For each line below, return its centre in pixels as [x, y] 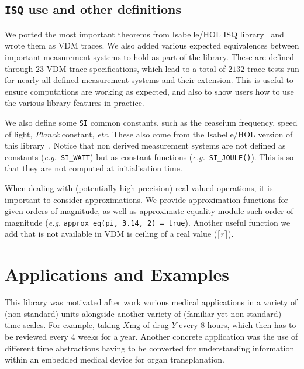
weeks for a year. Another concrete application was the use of [188, 336]
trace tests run [273, 68]
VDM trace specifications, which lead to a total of [136, 68]
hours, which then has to [252, 325]
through [19, 68]
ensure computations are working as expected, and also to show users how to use [149, 91]
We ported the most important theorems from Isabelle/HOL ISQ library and [144, 34]
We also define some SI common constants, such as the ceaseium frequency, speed [151, 122]
